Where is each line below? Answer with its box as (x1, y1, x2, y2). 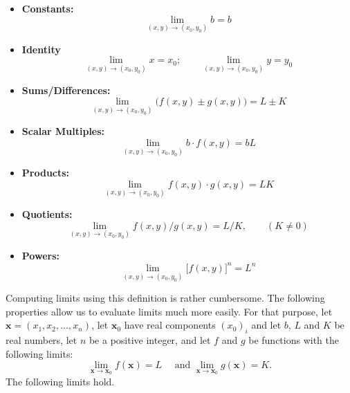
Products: (21, 165, 70, 180)
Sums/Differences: (21, 82, 111, 97)
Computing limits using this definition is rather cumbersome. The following (6, 291, 325, 305)
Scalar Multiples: (21, 124, 105, 138)
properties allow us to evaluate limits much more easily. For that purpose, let (6, 304, 333, 318)
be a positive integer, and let (89, 333, 211, 347)
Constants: (21, 1, 74, 15)
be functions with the (248, 333, 339, 347)
